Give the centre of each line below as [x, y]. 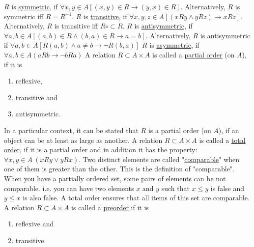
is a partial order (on [180, 130]
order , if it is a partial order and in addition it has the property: [101, 150]
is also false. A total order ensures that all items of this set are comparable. [136, 198]
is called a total [222, 140]
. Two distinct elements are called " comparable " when [159, 159]
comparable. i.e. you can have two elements [69, 188]
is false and [227, 188]
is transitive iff [76, 26]
